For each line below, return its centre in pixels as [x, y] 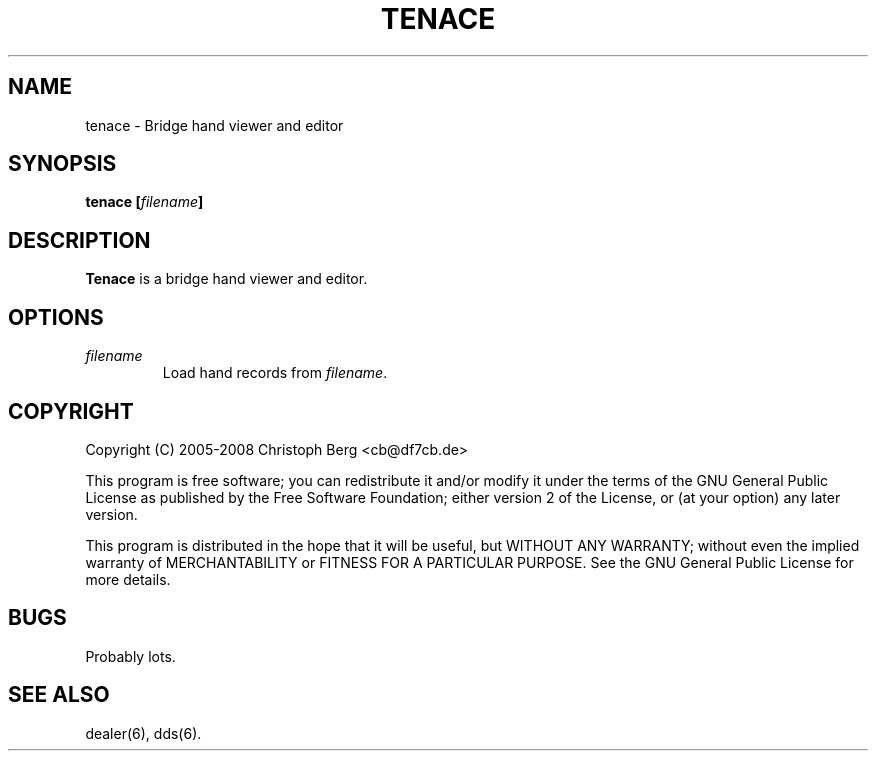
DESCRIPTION [79, 240]
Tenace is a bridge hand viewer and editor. [226, 279]
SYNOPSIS [62, 164]
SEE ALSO [59, 695]
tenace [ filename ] [144, 202]
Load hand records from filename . [275, 373]
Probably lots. [130, 656]
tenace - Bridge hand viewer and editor [214, 125]
